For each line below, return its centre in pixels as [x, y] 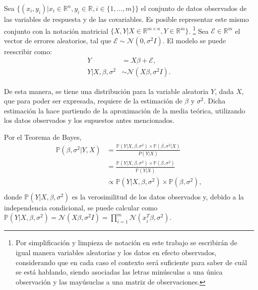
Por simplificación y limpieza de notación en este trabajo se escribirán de [127, 242]
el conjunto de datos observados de [194, 8]
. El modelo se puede [194, 40]
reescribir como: [28, 51]
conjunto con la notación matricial [56, 31]
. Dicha [215, 101]
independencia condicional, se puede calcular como [81, 207]
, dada [224, 91]
